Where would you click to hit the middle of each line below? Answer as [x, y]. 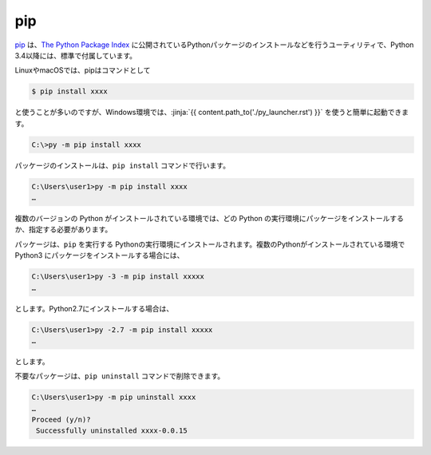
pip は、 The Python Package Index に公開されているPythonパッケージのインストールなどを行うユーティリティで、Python [214, 45]
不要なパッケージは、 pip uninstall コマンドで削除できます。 [120, 376]
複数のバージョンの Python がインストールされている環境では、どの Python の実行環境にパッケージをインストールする [210, 219]
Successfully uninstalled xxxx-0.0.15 [112, 431]
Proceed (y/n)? [61, 420]
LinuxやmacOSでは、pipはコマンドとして [83, 70]
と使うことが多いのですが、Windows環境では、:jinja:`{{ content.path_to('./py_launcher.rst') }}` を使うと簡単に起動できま [212, 113]
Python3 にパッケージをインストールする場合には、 [99, 255]
